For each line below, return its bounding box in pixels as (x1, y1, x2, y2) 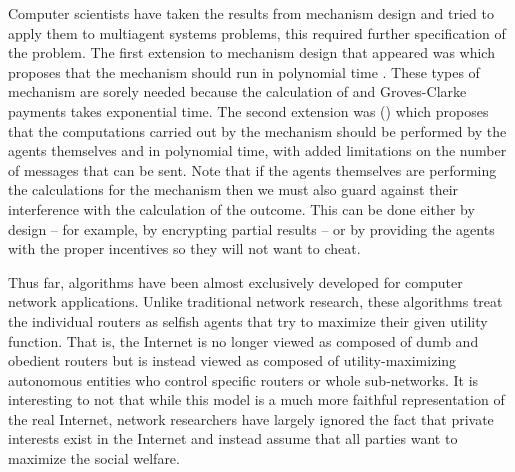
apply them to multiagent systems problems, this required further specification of (8, 22, 506, 43)
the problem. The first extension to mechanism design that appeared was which (8, 42, 495, 63)
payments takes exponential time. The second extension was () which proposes (8, 100, 489, 121)
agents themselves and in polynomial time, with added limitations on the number (8, 140, 507, 161)
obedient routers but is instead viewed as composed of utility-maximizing (8, 350, 457, 371)
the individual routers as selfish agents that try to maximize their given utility (8, 310, 488, 331)
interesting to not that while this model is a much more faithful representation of (8, 389, 505, 410)
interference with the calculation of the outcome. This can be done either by (8, 198, 475, 219)
